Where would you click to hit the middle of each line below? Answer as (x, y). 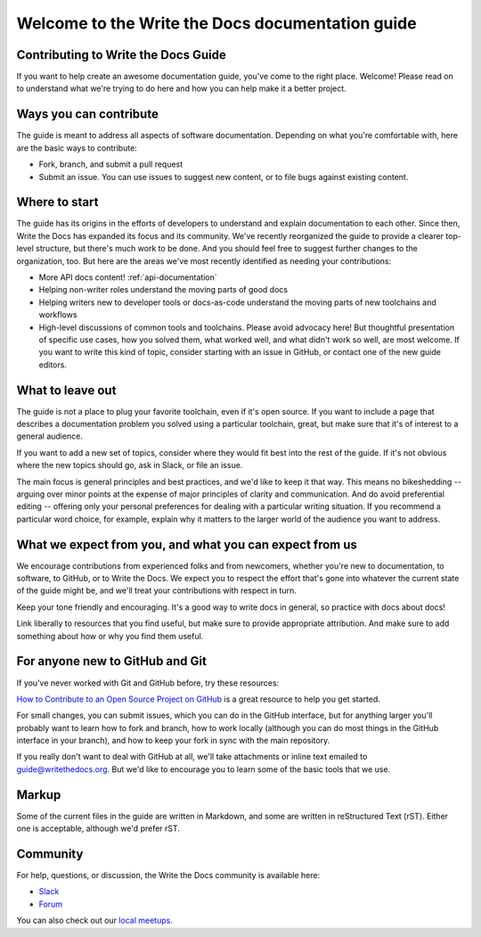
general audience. (50, 436)
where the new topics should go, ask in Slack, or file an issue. (130, 465)
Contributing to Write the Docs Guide (121, 55)
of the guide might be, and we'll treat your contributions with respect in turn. (157, 591)
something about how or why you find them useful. (110, 636)
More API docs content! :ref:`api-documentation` (128, 277)
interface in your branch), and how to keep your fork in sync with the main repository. (173, 741)
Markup (39, 795)
